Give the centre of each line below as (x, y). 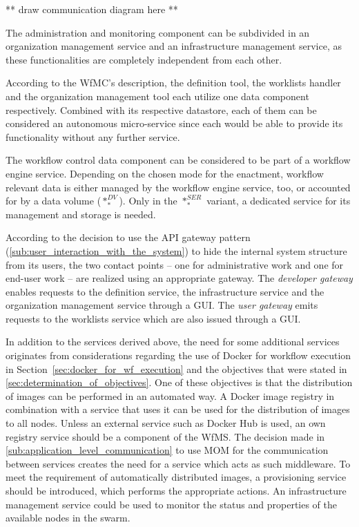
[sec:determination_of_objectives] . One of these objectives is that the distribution (179, 382)
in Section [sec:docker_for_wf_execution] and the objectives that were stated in (176, 368)
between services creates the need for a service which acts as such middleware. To (178, 463)
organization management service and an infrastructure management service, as (174, 46)
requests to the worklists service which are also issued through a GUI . (153, 318)
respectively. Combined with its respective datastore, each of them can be (161, 109)
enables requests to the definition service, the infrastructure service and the (165, 291)
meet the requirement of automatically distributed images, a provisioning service (176, 477)
